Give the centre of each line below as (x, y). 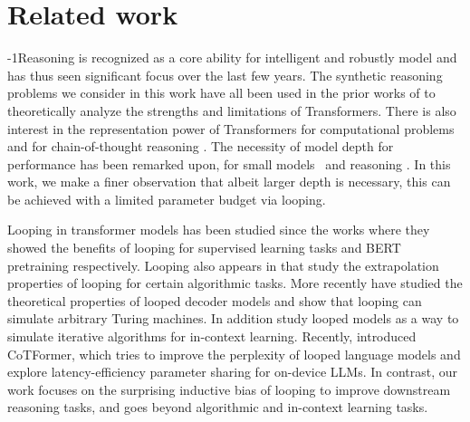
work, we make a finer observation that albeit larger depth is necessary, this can (229, 182)
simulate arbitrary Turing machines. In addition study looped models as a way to (233, 318)
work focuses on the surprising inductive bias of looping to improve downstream (229, 389)
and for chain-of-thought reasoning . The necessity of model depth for (201, 146)
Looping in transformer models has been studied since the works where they (219, 230)
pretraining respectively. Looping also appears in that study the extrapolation (223, 265)
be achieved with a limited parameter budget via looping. (167, 199)
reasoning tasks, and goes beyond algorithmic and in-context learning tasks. (218, 407)
